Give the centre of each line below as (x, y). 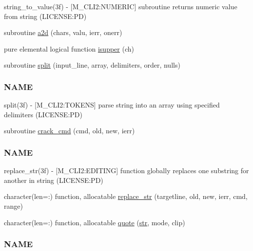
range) (13, 206)
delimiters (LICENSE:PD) (43, 114)
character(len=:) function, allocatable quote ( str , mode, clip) (95, 222)
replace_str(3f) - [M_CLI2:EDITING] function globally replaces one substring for (126, 170)
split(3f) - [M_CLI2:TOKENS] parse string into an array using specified (112, 105)
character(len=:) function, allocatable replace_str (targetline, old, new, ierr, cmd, (126, 196)
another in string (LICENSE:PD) (54, 180)
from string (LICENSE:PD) (45, 16)
